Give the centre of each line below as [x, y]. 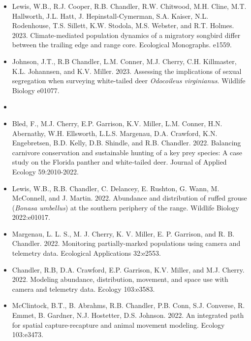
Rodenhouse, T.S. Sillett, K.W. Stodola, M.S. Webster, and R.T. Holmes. [123, 25]
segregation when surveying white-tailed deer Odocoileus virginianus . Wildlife [129, 81]
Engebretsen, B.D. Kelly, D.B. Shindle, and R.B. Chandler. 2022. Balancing [126, 143]
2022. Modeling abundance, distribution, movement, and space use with [120, 279]
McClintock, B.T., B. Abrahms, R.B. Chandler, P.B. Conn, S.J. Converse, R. [128, 305]
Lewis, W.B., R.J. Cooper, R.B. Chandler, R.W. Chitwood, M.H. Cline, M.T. [129, 6]
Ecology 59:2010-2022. [45, 171]
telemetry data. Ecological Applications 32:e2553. [86, 253]
